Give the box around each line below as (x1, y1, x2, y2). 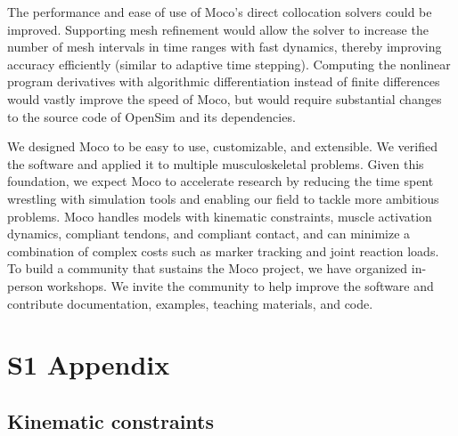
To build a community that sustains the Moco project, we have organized (7, 259, 408, 278)
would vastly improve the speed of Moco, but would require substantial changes (7, 89, 442, 108)
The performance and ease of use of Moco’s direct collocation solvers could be (7, 3, 432, 20)
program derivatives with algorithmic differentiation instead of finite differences (7, 72, 440, 91)
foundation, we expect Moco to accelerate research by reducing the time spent (7, 172, 434, 190)
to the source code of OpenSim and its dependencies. (7, 107, 296, 125)
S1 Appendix (7, 346, 170, 383)
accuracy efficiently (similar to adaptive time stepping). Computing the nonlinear (7, 54, 451, 73)
